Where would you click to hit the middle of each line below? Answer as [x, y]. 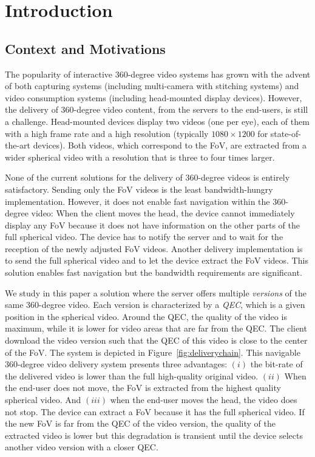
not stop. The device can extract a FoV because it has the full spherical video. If [155, 411]
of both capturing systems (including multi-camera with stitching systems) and [152, 86]
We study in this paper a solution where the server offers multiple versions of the [156, 292]
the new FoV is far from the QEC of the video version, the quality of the [140, 423]
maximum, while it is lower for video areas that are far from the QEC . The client [156, 328]
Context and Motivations [85, 48]
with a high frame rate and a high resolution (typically [107, 133]
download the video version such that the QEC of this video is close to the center [156, 340]
